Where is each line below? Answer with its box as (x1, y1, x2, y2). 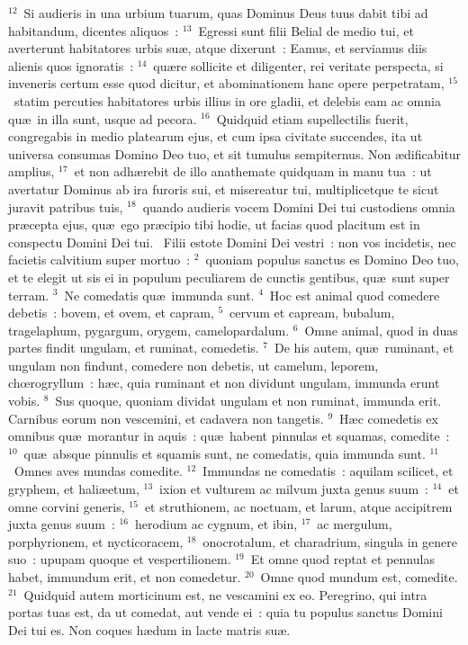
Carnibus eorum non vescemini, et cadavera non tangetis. (8, 408, 324, 427)
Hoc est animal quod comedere (269, 285, 440, 304)
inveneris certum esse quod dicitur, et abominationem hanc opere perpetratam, (8, 74, 445, 93)
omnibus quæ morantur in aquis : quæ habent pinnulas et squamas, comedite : (8, 426, 450, 445)
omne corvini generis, (8, 497, 125, 515)
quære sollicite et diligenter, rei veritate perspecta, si (153, 56, 444, 75)
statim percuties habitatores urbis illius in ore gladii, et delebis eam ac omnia (13, 91, 441, 110)
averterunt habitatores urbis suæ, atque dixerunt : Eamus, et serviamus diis (8, 39, 427, 58)
